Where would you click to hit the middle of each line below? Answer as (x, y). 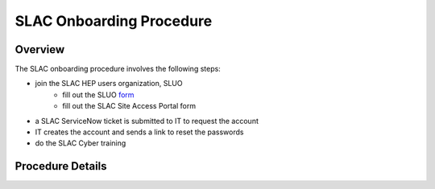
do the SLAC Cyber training (81, 143)
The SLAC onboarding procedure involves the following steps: (118, 69)
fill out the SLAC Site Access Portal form (129, 106)
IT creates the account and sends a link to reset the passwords (139, 132)
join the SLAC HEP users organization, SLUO (109, 84)
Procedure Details (61, 166)
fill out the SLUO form (98, 94)
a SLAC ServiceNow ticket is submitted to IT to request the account (147, 121)
